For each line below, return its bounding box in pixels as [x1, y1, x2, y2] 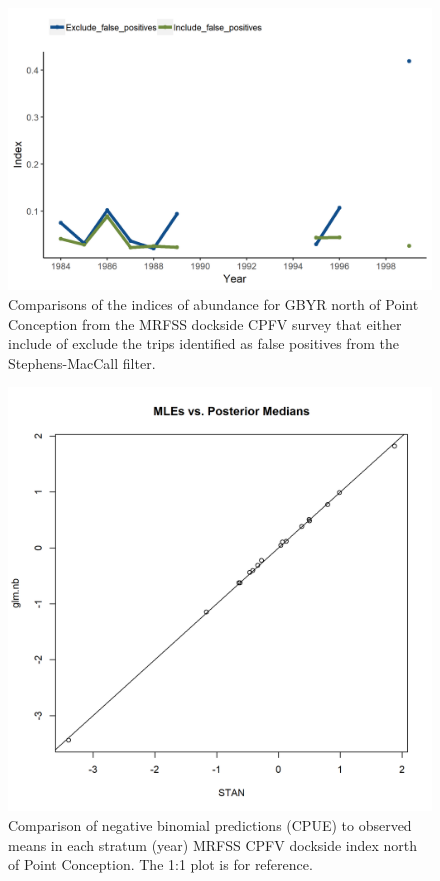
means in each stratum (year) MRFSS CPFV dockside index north [8, 834, 418, 855]
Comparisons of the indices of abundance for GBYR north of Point [8, 293, 419, 314]
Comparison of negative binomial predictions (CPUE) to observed [8, 814, 412, 835]
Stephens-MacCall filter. [8, 352, 156, 373]
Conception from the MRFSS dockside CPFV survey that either [8, 313, 402, 334]
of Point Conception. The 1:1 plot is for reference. [8, 854, 313, 875]
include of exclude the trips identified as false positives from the [8, 333, 399, 354]
